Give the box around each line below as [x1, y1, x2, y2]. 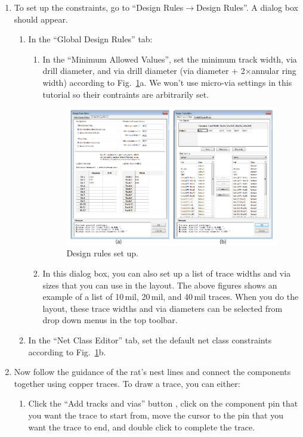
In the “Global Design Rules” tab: [28, 33, 153, 45]
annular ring [251, 64, 296, 77]
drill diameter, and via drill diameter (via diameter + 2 [42, 64, 245, 77]
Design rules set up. [66, 247, 139, 259]
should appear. [14, 13, 68, 25]
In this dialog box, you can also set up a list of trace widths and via [42, 267, 291, 279]
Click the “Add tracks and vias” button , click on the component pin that [28, 397, 298, 410]
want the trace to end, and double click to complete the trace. [28, 420, 255, 433]
